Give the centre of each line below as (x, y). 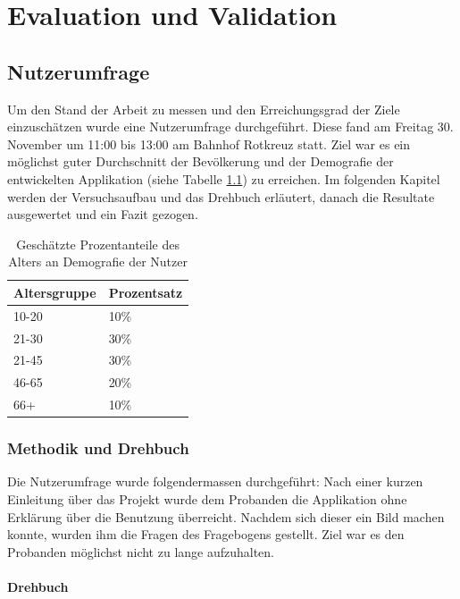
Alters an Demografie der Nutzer (98, 262)
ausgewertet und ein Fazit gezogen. (103, 214)
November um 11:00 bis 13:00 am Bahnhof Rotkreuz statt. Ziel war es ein (209, 143)
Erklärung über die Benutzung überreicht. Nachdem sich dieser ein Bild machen (226, 516)
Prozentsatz (146, 292)
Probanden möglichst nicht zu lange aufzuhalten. (141, 551)
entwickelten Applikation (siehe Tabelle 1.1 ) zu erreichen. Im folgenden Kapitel (224, 178)
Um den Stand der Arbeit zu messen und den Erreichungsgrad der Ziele (204, 109)
